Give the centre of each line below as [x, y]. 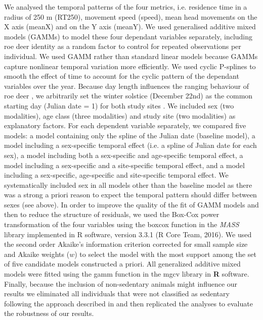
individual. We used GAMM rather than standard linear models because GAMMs [131, 56]
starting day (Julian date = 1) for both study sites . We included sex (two [119, 105]
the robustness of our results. [49, 313]
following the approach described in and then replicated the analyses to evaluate [128, 303]
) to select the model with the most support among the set [165, 254]
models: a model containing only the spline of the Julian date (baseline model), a [130, 135]
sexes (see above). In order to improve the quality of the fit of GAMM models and [131, 204]
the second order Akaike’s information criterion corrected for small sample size [126, 244]
